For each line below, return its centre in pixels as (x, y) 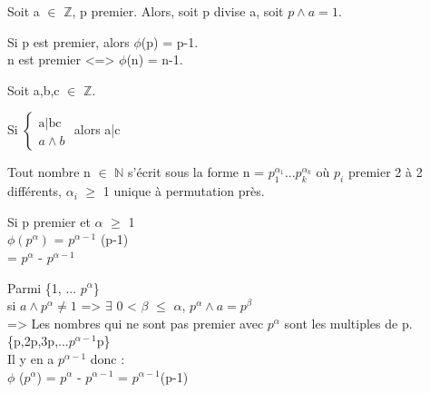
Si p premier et (49, 221)
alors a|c (97, 129)
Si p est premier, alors (68, 41)
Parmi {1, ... (42, 287)
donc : (107, 358)
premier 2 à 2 (385, 172)
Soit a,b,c (34, 89)
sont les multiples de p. (348, 323)
